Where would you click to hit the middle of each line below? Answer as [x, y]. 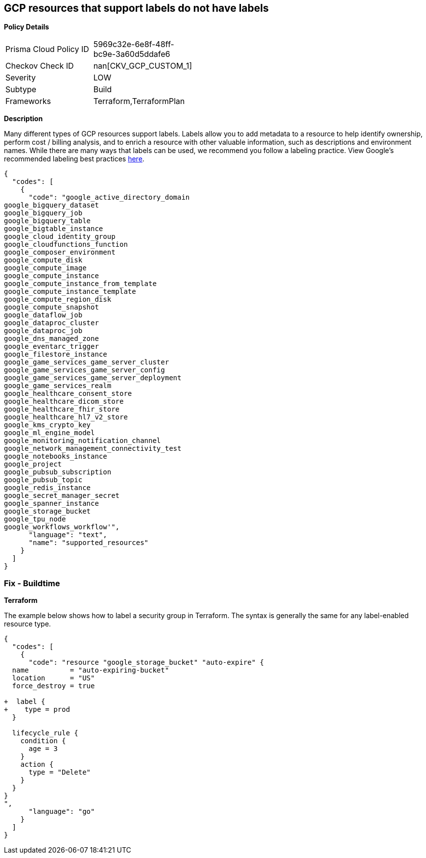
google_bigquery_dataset [51, 205]
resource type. [27, 624]
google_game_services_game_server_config [84, 370]
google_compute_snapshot [51, 307]
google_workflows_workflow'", [62, 527]
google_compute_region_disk [58, 299]
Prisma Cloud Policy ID [47, 49]
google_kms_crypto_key [47, 425]
